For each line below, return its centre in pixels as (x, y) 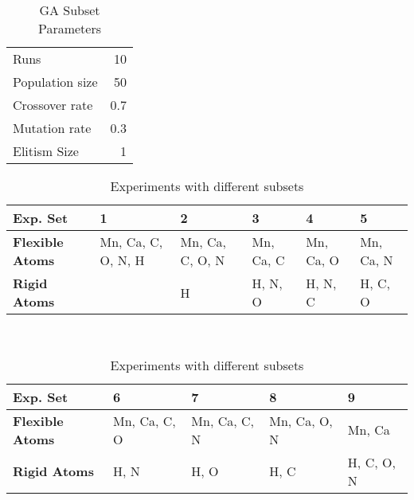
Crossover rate (53, 105)
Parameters (70, 28)
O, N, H (122, 260)
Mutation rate (52, 128)
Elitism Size (46, 151)
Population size (55, 82)
